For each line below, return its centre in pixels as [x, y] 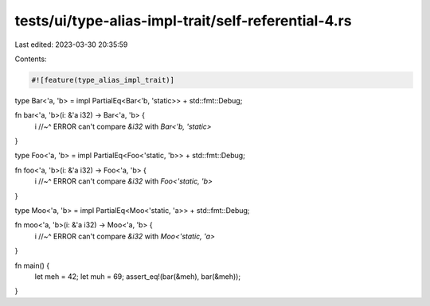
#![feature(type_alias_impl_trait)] [103, 80]
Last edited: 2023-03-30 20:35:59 [71, 45]
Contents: [31, 59]
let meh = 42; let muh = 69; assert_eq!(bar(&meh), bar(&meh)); [138, 276]
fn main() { [32, 265]
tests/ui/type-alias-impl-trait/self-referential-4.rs [183, 21]
